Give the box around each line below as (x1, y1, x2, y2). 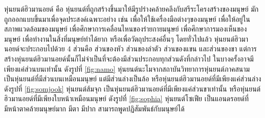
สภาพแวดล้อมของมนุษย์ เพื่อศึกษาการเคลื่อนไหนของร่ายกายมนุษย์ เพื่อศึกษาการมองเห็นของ (4, 23, 247, 34)
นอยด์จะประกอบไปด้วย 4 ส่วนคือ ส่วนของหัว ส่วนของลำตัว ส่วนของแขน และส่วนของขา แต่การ (4, 43, 257, 54)
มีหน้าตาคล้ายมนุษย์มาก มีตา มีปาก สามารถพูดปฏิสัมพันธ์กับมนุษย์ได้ (4, 103, 185, 113)
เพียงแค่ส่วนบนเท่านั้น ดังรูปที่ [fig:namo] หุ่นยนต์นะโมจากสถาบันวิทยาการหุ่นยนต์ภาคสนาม (4, 63, 250, 74)
